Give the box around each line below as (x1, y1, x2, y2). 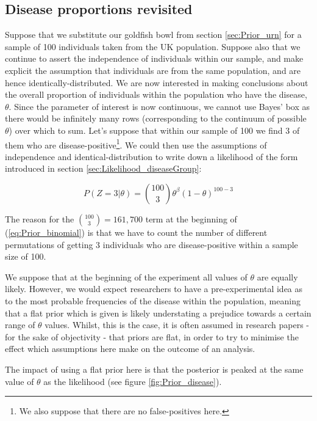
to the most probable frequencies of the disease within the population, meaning (5, 294, 301, 307)
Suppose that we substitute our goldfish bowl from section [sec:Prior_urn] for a (5, 28, 302, 41)
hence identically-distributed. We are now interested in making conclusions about (5, 76, 308, 89)
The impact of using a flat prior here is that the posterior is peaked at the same (5, 362, 304, 375)
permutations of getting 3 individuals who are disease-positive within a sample (5, 238, 298, 251)
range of (5, 318, 35, 331)
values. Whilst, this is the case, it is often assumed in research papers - (45, 318, 310, 331)
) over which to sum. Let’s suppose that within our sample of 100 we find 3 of (9, 123, 300, 136)
